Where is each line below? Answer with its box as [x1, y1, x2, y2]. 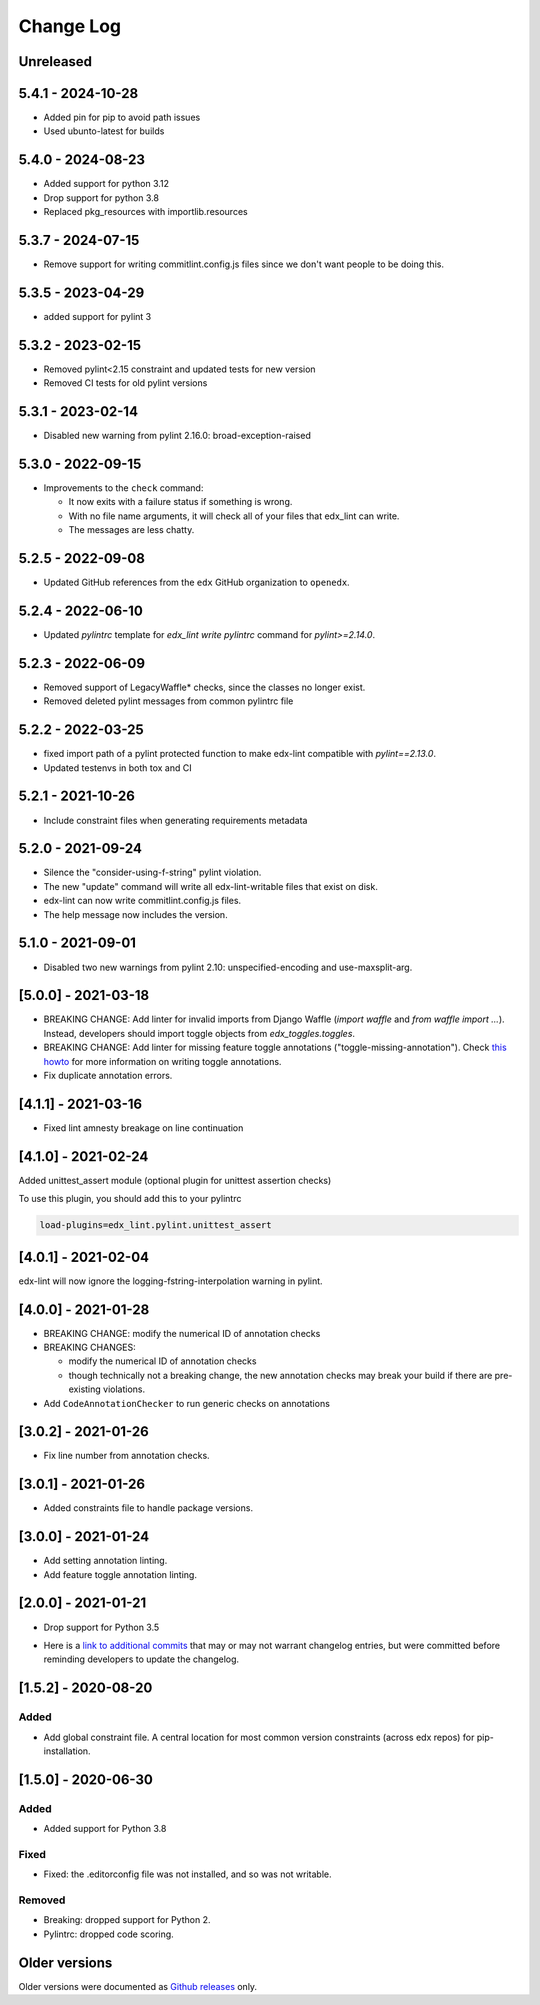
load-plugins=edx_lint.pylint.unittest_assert [39, 1220, 272, 1231]
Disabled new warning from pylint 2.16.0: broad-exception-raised [43, 430, 312, 442]
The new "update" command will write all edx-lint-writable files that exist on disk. [43, 880, 379, 892]
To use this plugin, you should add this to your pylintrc [18, 1193, 242, 1205]
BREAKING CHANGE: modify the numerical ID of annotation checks [43, 1327, 321, 1339]
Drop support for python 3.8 [43, 191, 160, 204]
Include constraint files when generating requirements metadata [43, 814, 308, 826]
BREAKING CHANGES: [43, 1341, 137, 1353]
